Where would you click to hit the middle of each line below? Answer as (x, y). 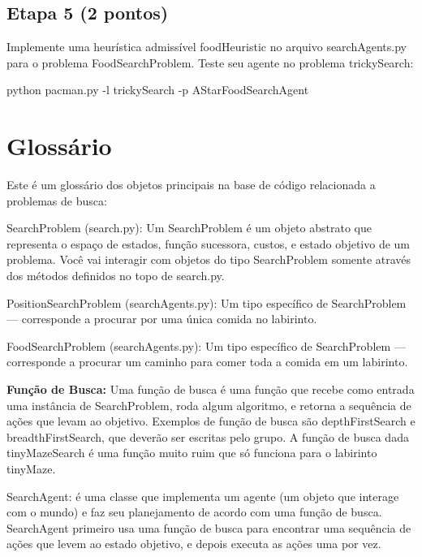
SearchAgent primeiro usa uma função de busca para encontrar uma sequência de (209, 527)
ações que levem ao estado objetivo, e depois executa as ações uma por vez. (194, 544)
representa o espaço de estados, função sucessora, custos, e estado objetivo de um (209, 243)
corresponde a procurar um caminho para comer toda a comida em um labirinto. (207, 362)
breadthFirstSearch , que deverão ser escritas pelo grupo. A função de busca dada (208, 436)
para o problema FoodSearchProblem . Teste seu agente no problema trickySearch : (210, 62)
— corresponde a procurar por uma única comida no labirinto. (162, 319)
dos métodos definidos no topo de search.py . (116, 276)
